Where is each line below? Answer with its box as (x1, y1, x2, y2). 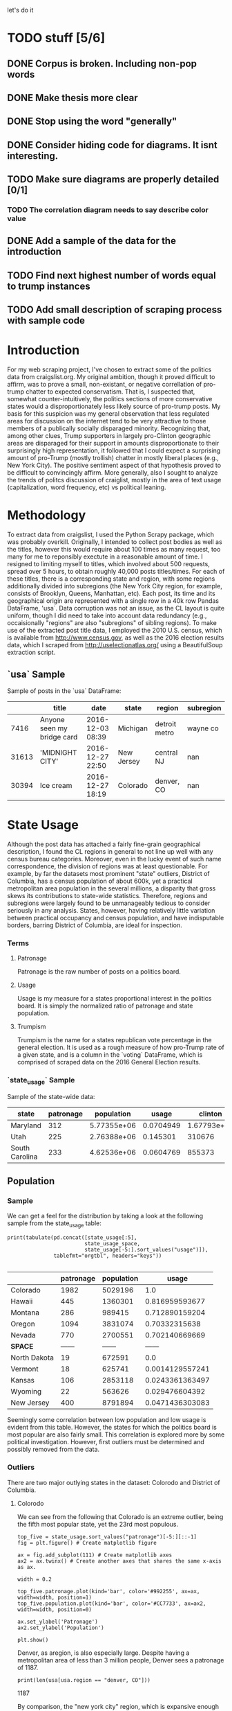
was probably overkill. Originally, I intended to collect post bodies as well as (7, 538, 222, 546)
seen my (39, 723, 68, 733)
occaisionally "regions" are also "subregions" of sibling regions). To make (7, 619, 217, 627)
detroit (155, 719, 177, 728)
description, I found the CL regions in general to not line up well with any (7, 847, 213, 855)
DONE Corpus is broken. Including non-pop (7, 58, 197, 69)
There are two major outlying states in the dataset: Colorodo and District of (7, 1478, 220, 1486)
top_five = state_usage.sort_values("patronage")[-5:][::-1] (17, 1533, 197, 1541)
